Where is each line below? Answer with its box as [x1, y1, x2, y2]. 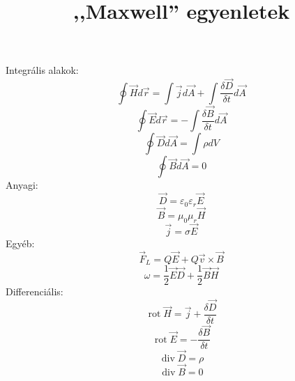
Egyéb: [6, 235, 35, 250]
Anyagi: [6, 178, 38, 192]
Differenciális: [6, 284, 63, 299]
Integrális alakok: [6, 63, 79, 77]
